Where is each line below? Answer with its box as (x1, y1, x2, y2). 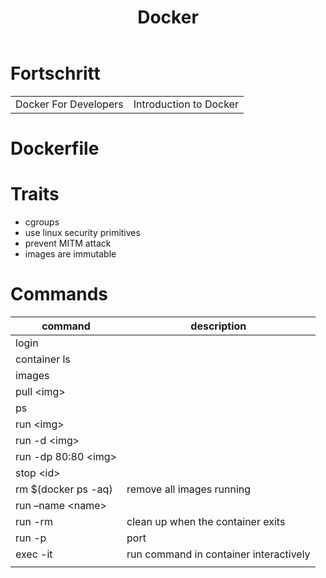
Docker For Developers (15, 97, 124, 111)
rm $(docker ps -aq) (15, 482, 113, 496)
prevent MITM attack (24, 237, 112, 250)
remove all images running (126, 482, 252, 496)
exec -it (15, 547, 53, 561)
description (190, 319, 247, 333)
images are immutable (24, 248, 117, 260)
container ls (15, 352, 71, 366)
